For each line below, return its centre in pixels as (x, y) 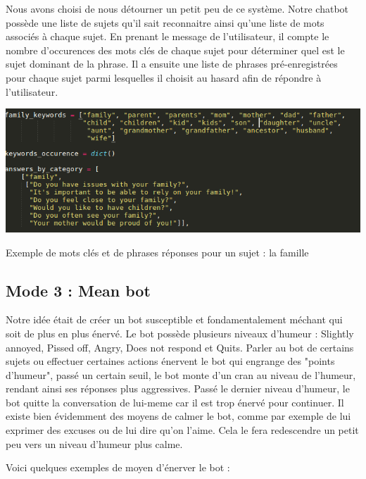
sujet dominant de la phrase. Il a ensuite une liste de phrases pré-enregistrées (172, 64)
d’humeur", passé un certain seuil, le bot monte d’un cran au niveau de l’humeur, (181, 374)
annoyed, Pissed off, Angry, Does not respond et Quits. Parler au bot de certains (180, 347)
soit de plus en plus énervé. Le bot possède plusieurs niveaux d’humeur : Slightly (180, 333)
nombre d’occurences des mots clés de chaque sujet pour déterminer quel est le (175, 50)
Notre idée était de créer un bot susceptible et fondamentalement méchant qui (174, 319)
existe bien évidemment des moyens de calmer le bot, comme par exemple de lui (178, 416)
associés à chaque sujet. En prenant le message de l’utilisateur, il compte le (168, 36)
